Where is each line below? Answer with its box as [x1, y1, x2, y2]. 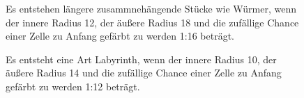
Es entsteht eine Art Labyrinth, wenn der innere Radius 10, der [6, 51, 277, 66]
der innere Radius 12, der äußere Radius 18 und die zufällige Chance [6, 15, 299, 29]
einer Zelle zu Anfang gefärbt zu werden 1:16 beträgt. [6, 28, 234, 43]
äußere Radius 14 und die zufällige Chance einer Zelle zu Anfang [6, 65, 282, 80]
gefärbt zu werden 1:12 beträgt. [6, 79, 140, 93]
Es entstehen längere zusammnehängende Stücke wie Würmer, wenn [6, 1, 297, 15]
